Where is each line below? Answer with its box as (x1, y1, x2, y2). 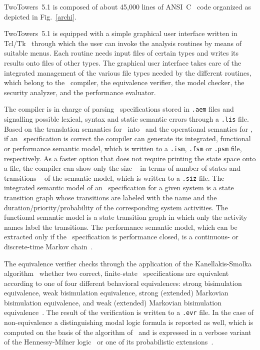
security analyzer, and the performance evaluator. (4, 87, 156, 97)
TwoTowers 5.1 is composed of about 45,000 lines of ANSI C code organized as (4, 2, 251, 12)
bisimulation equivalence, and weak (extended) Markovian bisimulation (4, 297, 222, 307)
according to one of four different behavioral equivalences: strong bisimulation (4, 277, 242, 288)
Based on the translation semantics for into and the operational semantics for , (4, 123, 252, 134)
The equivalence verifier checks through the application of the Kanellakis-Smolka (4, 258, 251, 268)
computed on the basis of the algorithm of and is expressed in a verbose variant (4, 326, 251, 337)
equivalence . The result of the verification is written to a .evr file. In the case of (4, 307, 254, 317)
